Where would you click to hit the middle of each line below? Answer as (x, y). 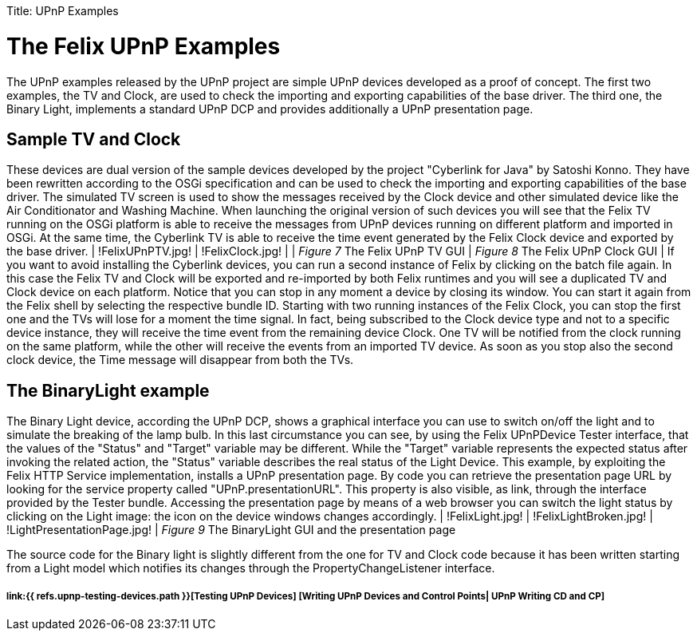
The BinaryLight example (108, 390)
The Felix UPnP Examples (144, 46)
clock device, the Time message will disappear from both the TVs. (180, 360)
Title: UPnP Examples (63, 11)
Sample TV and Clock (94, 139)
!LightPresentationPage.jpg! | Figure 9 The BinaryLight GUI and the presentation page (231, 530)
